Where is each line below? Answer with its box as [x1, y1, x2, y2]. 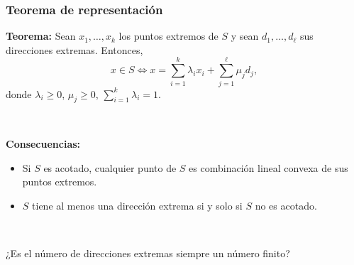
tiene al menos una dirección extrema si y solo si [32, 198, 243, 212]
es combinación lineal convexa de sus [189, 160, 348, 175]
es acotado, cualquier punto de [43, 160, 177, 175]
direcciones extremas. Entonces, [6, 42, 143, 57]
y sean [231, 28, 259, 43]
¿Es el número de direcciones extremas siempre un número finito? [6, 245, 290, 260]
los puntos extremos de [118, 28, 219, 43]
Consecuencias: [6, 136, 81, 151]
